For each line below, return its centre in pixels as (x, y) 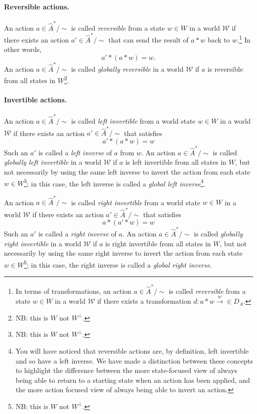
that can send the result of (149, 39)
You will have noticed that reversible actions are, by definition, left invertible (132, 351)
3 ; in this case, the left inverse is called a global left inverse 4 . (115, 183)
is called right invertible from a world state (136, 202)
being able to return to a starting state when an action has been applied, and (133, 380)
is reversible (225, 69)
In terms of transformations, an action (73, 291)
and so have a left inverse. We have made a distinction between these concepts (134, 360)
